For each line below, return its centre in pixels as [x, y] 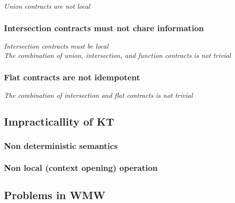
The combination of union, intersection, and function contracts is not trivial [117, 55]
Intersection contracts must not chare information [104, 28]
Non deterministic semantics [61, 145]
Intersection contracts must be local [56, 46]
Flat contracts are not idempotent [72, 77]
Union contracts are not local [47, 6]
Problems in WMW [55, 194]
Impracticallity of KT [59, 121]
